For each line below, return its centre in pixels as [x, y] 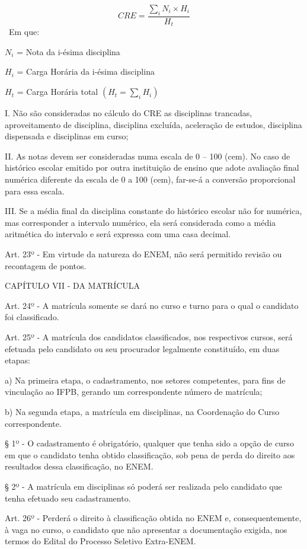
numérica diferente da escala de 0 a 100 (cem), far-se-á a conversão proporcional [150, 179]
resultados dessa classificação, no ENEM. [79, 466]
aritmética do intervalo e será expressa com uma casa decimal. [118, 234]
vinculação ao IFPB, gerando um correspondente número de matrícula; [134, 392]
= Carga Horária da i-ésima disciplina [86, 71]
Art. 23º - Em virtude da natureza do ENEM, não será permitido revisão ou [143, 254]
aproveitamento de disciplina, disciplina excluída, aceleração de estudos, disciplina [153, 124]
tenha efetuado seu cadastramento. [68, 498]
